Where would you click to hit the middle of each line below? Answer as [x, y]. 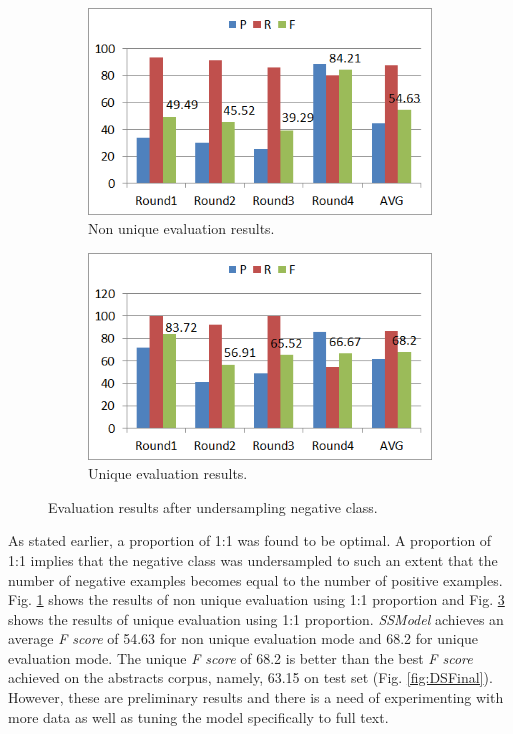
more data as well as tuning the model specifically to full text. [198, 716]
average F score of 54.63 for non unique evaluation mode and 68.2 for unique [243, 638]
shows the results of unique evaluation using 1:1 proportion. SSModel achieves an [256, 618]
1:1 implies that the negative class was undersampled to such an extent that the [253, 559]
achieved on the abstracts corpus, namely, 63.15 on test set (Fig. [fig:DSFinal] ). [250, 677]
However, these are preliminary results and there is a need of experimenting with [256, 697]
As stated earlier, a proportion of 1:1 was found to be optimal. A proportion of [250, 540]
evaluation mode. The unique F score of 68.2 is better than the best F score [240, 657]
